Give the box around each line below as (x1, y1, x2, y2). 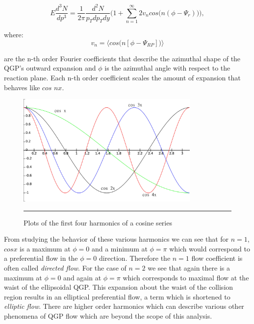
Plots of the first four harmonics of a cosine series (24, 217, 172, 227)
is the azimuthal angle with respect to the (104, 63, 230, 73)
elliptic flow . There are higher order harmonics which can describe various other (4, 301, 244, 311)
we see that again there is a (148, 262, 230, 273)
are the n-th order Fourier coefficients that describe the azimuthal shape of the (4, 53, 241, 63)
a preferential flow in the (4, 253, 78, 263)
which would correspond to (169, 243, 250, 253)
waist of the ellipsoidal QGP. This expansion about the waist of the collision (4, 282, 233, 292)
